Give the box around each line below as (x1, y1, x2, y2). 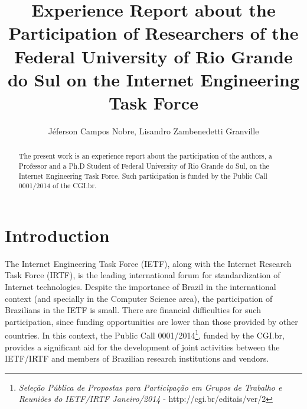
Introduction (5, 223, 110, 247)
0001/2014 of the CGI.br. (18, 181, 97, 191)
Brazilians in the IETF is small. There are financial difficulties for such (5, 304, 261, 316)
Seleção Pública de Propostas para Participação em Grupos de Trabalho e (18, 381, 282, 393)
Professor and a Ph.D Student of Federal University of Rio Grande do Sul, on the (18, 160, 269, 170)
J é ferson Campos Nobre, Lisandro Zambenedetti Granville (48, 124, 259, 137)
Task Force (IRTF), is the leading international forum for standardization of (5, 269, 280, 281)
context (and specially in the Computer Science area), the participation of (5, 292, 273, 304)
